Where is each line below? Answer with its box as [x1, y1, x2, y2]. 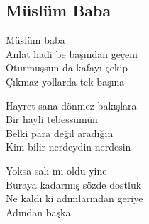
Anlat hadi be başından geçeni [6, 46, 138, 61]
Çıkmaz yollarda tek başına [6, 73, 125, 88]
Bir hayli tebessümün [6, 112, 98, 126]
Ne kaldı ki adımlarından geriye [6, 191, 143, 206]
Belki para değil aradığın [6, 125, 114, 140]
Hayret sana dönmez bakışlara [6, 98, 137, 112]
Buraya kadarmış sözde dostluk [6, 177, 142, 191]
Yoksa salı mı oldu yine [6, 163, 107, 177]
